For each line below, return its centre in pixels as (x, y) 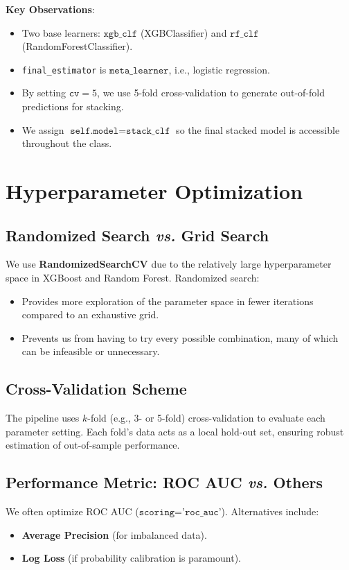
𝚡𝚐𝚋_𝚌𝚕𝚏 (120, 34)
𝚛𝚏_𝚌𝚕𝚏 (244, 34)
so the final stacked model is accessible (258, 129)
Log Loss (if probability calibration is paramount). (131, 558)
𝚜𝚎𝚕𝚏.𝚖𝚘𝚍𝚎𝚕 (95, 131)
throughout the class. (67, 143)
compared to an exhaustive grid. (90, 314)
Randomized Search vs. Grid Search (137, 235)
